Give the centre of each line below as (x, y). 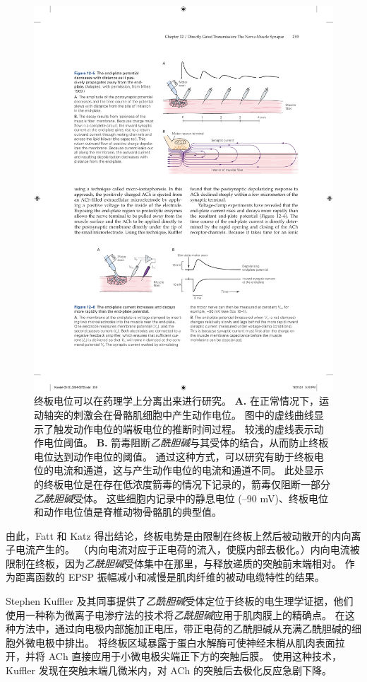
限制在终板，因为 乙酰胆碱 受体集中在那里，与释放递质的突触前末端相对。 (174, 563)
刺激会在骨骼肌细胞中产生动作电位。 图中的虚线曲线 (193, 414)
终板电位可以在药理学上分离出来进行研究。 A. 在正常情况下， (176, 401)
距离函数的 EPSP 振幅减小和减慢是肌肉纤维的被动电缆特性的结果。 (170, 577)
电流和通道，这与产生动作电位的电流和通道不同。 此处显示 (188, 470)
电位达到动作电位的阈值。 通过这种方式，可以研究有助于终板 (174, 456)
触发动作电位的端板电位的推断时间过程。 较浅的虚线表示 (183, 428)
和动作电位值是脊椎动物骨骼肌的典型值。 (128, 512)
